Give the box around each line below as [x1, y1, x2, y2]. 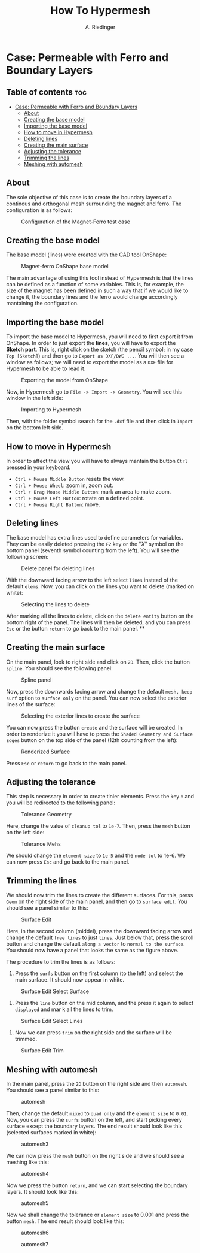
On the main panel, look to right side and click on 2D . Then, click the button [6, 658, 190, 665]
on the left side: [6, 829, 45, 836]
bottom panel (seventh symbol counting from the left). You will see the [6, 546, 179, 554]
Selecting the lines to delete [21, 600, 90, 608]
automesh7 [21, 1241, 49, 1248]
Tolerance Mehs [21, 840, 61, 848]
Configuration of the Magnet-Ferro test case [21, 218, 130, 225]
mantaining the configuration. [6, 300, 79, 307]
